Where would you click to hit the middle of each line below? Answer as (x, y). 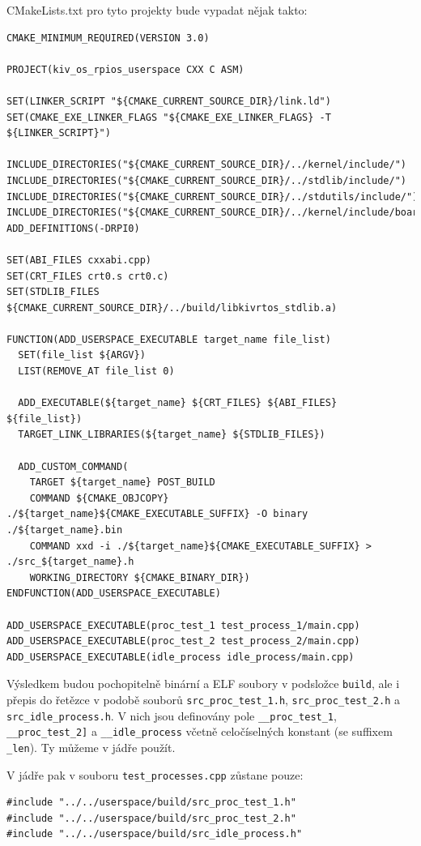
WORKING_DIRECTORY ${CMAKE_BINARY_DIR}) (140, 577)
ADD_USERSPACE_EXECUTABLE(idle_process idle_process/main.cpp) (181, 657)
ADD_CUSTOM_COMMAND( (73, 466)
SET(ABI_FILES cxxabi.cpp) (79, 260)
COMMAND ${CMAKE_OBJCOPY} (99, 498)
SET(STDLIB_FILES (53, 292)
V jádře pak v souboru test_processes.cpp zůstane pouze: (155, 774)
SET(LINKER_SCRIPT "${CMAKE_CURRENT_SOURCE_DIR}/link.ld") (169, 101)
